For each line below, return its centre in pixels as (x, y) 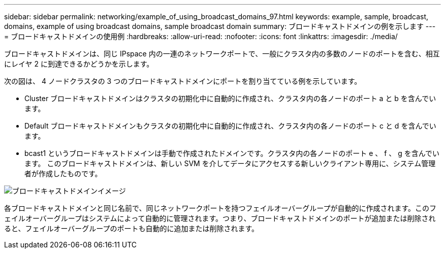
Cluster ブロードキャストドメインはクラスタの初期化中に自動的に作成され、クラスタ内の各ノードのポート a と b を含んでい (230, 98)
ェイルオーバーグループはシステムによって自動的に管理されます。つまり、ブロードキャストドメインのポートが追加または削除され (220, 218)
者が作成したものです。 (63, 173)
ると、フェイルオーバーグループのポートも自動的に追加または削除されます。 (132, 228)
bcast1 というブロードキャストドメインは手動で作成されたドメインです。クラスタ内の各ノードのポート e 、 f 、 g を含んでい (232, 153)
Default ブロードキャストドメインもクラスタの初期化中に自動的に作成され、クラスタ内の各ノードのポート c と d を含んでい (230, 126)
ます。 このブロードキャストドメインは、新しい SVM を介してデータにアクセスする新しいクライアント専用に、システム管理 (230, 163)
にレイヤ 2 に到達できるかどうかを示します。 (79, 64)
